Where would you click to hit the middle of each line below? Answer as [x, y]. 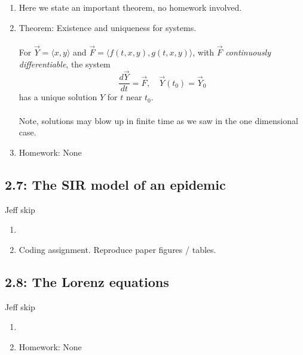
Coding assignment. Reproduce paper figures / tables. [117, 249]
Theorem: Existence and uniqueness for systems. [108, 27]
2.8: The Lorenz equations [87, 281]
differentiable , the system [65, 64]
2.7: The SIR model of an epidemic [115, 184]
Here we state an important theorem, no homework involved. [130, 7]
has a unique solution [58, 97]
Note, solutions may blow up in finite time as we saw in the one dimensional [158, 120]
